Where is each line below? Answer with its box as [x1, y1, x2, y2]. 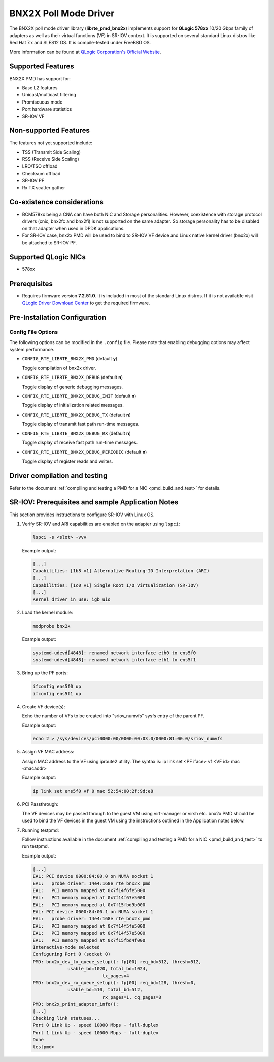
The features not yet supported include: [9, 140, 93, 146]
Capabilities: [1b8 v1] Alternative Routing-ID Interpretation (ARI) [32, 568, 210, 574]
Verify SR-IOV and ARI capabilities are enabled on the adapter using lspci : [22, 521, 180, 527]
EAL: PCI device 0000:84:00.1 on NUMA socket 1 [32, 909, 153, 915]
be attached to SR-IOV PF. [22, 239, 77, 246]
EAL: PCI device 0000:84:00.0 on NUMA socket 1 [32, 873, 153, 879]
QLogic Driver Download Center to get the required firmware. [22, 300, 150, 306]
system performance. [9, 347, 54, 353]
